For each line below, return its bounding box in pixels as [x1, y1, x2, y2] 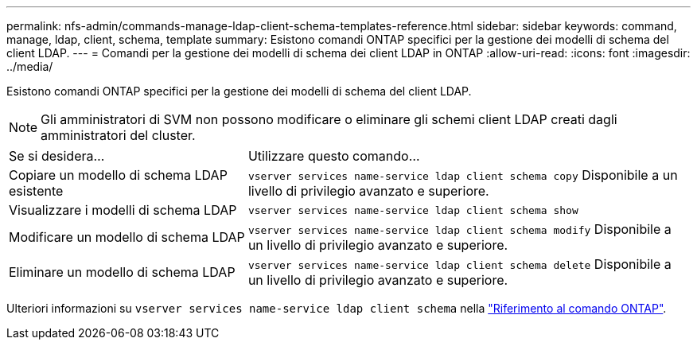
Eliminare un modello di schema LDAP [9, 264, 236, 280]
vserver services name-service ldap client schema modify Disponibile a [247, 221, 672, 237]
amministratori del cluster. [41, 127, 196, 143]
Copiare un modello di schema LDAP [9, 167, 228, 183]
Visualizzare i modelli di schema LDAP [9, 202, 237, 218]
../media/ [6, 60, 53, 73]
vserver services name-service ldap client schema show [247, 204, 578, 216]
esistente [9, 183, 64, 199]
